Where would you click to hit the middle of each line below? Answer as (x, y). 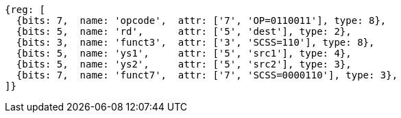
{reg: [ (25, 10)
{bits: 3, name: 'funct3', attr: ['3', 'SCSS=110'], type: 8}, (195, 42)
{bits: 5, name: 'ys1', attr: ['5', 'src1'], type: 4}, (184, 53)
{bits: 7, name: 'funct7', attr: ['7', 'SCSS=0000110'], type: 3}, (207, 75)
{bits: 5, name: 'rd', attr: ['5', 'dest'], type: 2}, (184, 31)
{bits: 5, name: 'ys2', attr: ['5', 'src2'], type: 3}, (184, 64)
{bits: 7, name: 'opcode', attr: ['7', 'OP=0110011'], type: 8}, (201, 20)
